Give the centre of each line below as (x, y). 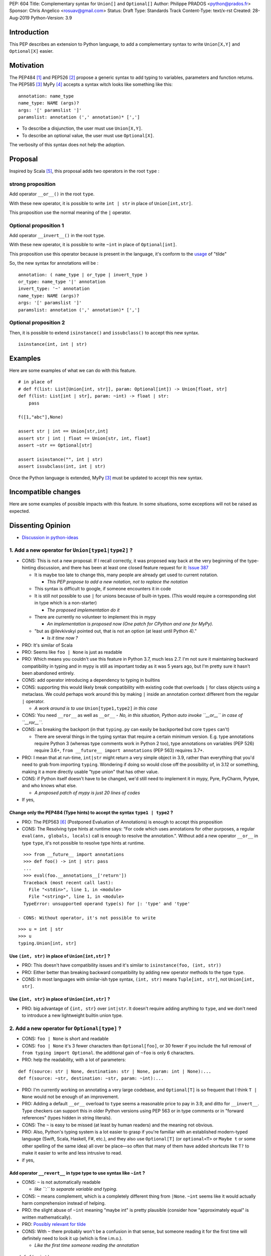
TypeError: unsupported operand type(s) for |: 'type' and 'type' (107, 904)
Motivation (27, 65)
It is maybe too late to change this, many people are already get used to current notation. (126, 575)
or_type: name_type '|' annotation (62, 282)
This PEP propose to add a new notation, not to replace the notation (117, 582)
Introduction (29, 32)
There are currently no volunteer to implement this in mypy (95, 617)
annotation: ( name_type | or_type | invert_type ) (83, 275)
